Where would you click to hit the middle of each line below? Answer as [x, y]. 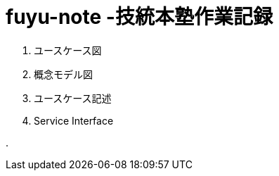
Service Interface [74, 120]
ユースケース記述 [73, 98]
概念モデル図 [63, 74]
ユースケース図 [68, 50]
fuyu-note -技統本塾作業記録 [139, 17]
